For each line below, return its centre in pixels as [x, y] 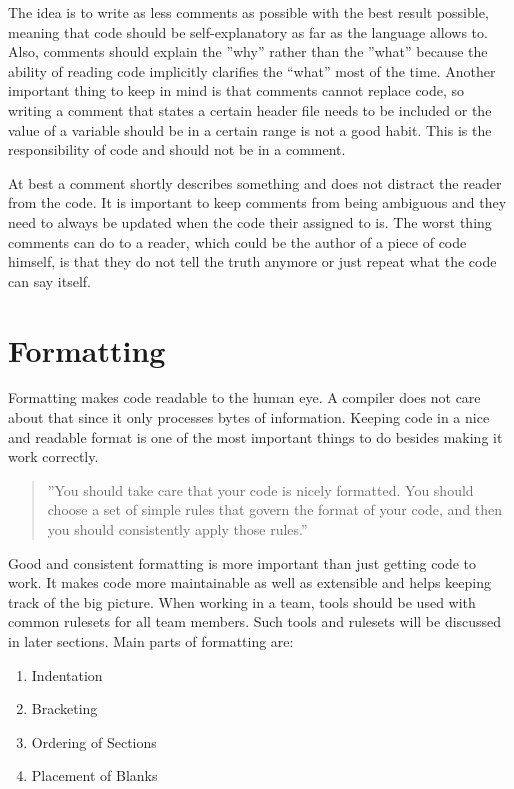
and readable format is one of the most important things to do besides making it [255, 436]
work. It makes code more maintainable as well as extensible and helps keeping [250, 582]
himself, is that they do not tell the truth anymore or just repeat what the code [252, 261]
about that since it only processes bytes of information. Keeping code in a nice [249, 417]
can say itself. [49, 280]
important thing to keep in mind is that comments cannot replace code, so [236, 90]
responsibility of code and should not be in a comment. [177, 149]
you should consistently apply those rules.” [177, 529]
